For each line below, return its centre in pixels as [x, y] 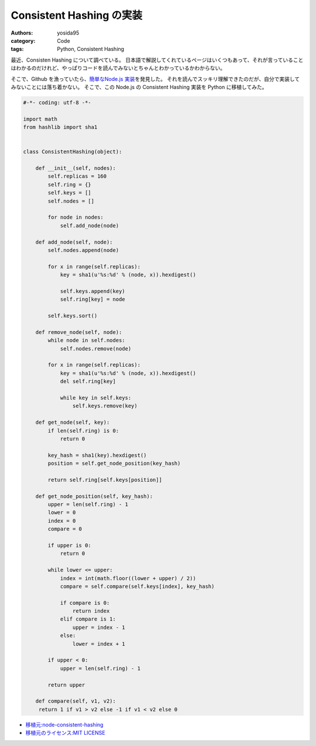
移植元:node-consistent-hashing [64, 724]
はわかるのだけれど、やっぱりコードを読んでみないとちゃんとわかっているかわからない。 [118, 68]
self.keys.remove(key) [105, 406]
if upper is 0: [70, 545]
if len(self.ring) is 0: [83, 430]
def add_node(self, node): [74, 242]
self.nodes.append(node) [83, 250]
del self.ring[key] [88, 381]
